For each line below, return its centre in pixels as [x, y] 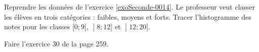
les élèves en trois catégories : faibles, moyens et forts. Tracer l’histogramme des [128, 16]
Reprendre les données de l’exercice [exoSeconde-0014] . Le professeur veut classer [130, 7]
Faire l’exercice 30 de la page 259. [56, 43]
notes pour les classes [37, 27]
